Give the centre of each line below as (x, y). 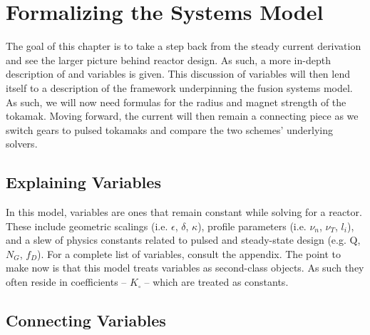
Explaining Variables (83, 182)
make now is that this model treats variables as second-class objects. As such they (185, 268)
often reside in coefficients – (66, 282)
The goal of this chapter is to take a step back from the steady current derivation (184, 46)
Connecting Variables (86, 320)
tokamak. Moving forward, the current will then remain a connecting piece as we (182, 116)
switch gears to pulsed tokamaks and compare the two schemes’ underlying (170, 129)
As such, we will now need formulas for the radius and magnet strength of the (176, 102)
